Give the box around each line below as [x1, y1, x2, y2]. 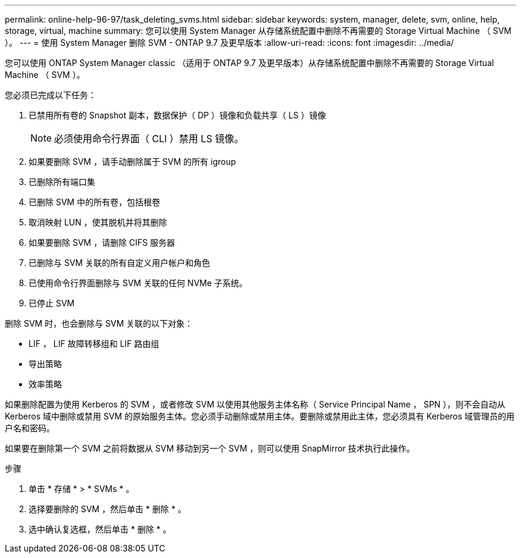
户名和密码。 [5, 423, 55, 433]
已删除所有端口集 [29, 177, 95, 187]
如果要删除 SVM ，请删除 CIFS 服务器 [29, 237, 175, 247]
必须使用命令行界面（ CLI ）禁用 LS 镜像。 [54, 133, 244, 145]
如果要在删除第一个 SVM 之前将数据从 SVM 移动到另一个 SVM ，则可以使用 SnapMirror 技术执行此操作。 [5, 443, 415, 453]
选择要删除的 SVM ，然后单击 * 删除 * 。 [29, 504, 186, 514]
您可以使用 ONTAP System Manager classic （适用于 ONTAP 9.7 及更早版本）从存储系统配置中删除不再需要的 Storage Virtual [5, 58, 494, 68]
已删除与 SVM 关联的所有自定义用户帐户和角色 [29, 258, 211, 268]
